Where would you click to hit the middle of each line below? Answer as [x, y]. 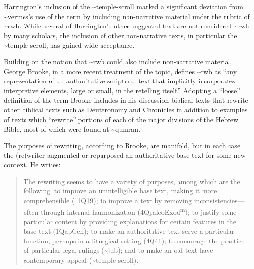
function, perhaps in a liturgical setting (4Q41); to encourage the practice [134, 240]
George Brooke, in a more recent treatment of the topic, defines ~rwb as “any [121, 71]
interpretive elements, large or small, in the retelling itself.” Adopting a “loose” [122, 90]
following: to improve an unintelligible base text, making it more [120, 191]
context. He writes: [32, 164]
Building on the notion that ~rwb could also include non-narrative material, [118, 61]
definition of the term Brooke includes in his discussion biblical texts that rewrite [126, 100]
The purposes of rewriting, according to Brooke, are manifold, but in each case [122, 145]
